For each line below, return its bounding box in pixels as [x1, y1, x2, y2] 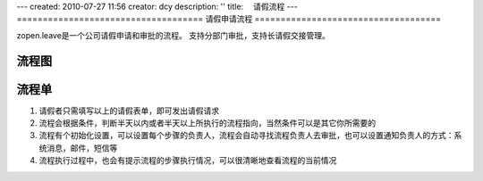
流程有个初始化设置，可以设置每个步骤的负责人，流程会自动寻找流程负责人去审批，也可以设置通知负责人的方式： [38, 130, 454, 141]
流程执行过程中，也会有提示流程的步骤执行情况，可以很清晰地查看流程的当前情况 [38, 155, 337, 166]
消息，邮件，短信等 [46, 143, 118, 153]
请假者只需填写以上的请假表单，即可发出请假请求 [38, 105, 219, 116]
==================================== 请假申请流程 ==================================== [16, 13, 442, 24]
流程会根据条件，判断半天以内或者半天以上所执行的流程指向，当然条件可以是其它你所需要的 [38, 118, 376, 128]
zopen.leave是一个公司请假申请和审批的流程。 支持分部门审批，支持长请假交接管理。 [16, 29, 330, 40]
